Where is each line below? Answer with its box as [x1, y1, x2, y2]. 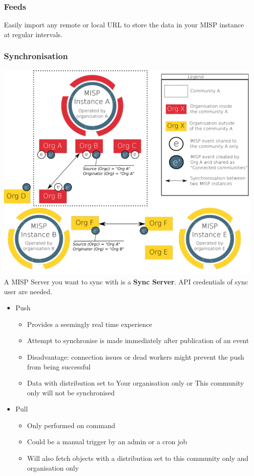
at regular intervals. [4, 29, 63, 39]
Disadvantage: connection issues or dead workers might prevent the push [27, 351, 244, 362]
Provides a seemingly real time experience [27, 319, 152, 329]
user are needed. [4, 286, 52, 296]
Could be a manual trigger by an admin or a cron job [27, 436, 187, 447]
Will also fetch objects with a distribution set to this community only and [27, 453, 249, 463]
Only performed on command [27, 420, 115, 430]
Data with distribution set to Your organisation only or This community [27, 378, 244, 388]
